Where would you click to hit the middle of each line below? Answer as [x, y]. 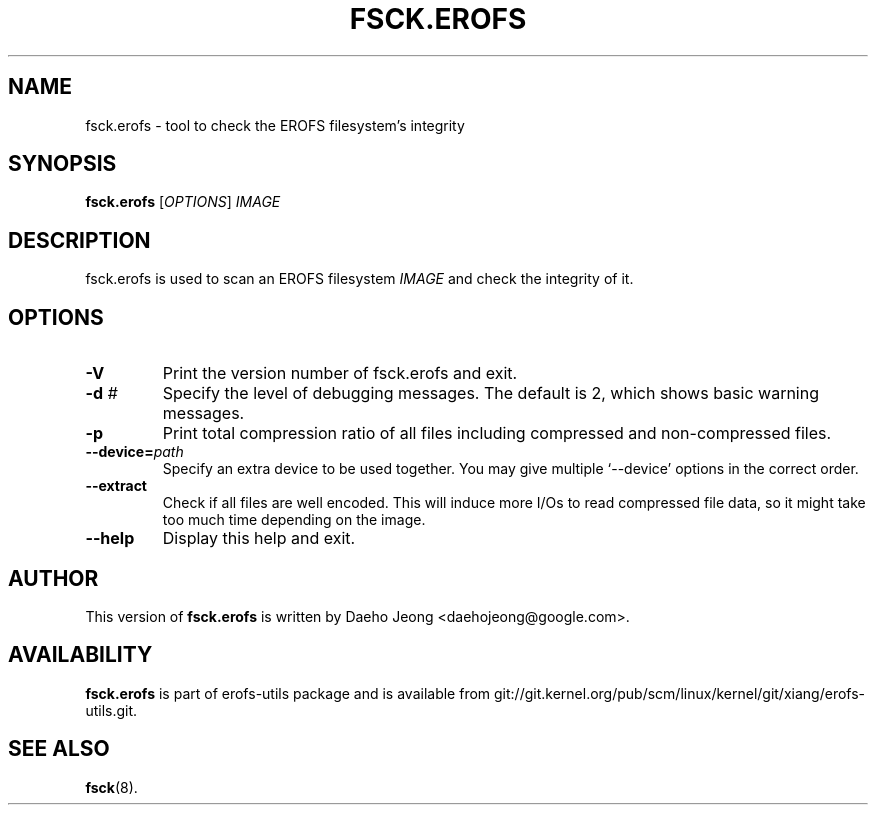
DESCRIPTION [79, 240]
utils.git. [111, 710]
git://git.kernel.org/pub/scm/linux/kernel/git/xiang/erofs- [680, 693]
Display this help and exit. [259, 538]
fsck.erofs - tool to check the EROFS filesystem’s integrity [275, 125]
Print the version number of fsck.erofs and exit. [340, 373]
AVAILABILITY [80, 655]
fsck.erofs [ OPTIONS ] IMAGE [183, 202]
